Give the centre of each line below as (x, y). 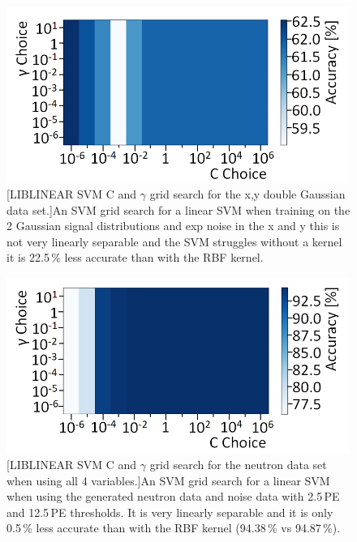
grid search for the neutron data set (238, 464)
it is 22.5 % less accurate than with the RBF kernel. (135, 257)
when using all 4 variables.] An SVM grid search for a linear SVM (168, 480)
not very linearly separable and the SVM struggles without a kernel (174, 241)
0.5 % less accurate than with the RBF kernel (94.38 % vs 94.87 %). (174, 528)
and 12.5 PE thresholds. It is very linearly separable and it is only (170, 512)
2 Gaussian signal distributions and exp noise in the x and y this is (173, 226)
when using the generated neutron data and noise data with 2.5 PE (173, 496)
